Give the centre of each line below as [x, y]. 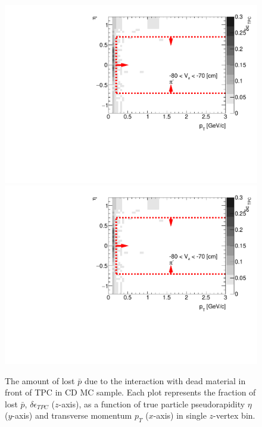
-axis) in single [180, 415]
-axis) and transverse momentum [72, 415]
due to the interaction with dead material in [165, 380]
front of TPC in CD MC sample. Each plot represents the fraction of [130, 392]
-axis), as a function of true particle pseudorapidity [152, 404]
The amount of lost [40, 380]
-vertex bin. [234, 415]
